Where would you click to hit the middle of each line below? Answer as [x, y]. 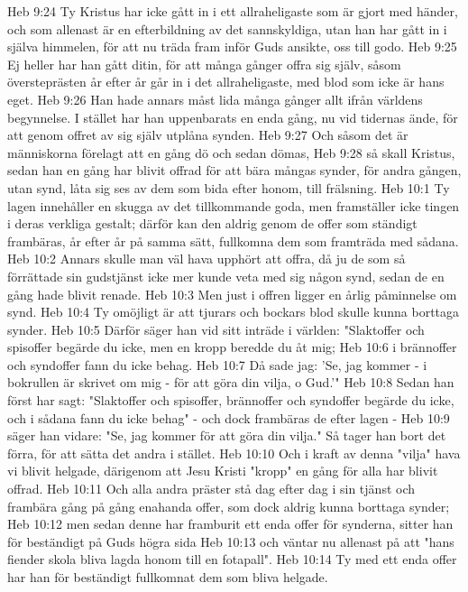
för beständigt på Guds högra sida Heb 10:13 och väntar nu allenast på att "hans [231, 541]
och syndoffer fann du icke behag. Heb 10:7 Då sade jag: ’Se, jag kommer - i [217, 364]
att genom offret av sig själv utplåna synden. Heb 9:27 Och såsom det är [208, 135]
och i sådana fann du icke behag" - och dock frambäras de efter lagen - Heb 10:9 [229, 417]
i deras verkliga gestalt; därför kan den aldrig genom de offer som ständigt [212, 223]
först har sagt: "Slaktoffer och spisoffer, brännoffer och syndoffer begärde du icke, [231, 400]
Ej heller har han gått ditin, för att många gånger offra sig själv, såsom [204, 64]
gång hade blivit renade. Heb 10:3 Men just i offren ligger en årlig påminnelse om [232, 294]
